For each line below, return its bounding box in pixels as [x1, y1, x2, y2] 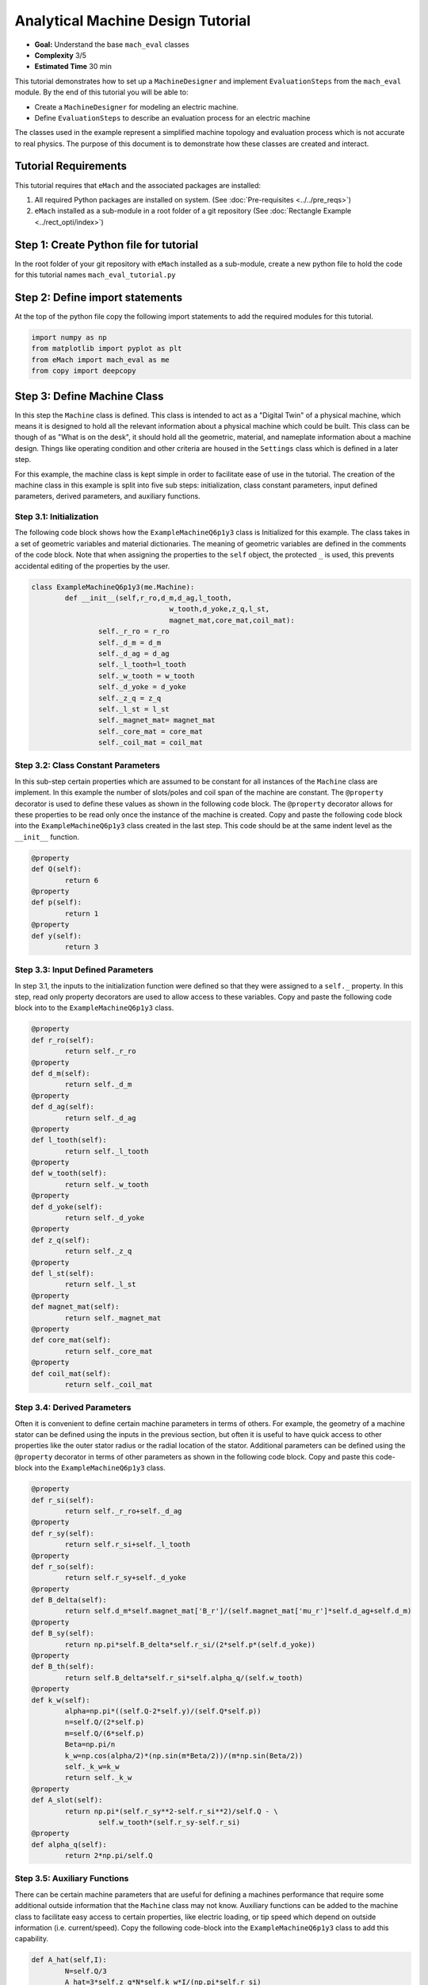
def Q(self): [31, 865, 82, 873]
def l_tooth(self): [31, 1135, 107, 1145]
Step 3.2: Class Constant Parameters [14, 760, 161, 771]
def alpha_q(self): [31, 1840, 107, 1849]
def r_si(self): [31, 1495, 95, 1505]
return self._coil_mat [64, 1380, 154, 1389]
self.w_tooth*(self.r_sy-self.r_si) [97, 1817, 241, 1826]
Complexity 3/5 [34, 50, 87, 60]
